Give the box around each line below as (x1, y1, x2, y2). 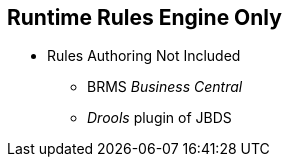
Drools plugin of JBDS (87, 109, 232, 127)
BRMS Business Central (87, 78, 243, 96)
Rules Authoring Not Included (47, 47, 241, 65)
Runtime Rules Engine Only (7, 5, 282, 30)
